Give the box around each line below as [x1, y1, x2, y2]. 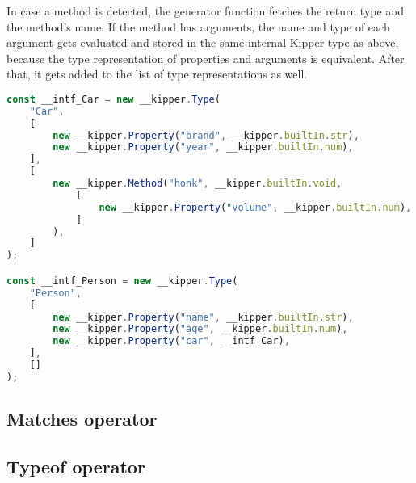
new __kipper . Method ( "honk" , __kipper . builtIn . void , [53, 178, 342, 190]
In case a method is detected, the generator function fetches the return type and [6, 2, 404, 19]
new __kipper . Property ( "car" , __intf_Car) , [53, 335, 290, 347]
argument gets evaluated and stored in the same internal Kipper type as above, [6, 34, 399, 51]
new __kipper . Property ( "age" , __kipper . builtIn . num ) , [53, 323, 348, 335]
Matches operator [6, 406, 158, 431]
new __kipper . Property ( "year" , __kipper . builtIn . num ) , [53, 141, 354, 153]
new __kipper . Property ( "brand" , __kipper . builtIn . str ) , [53, 129, 359, 141]
